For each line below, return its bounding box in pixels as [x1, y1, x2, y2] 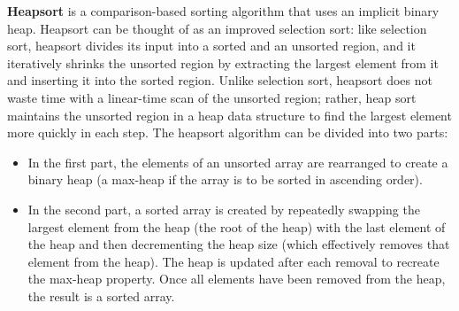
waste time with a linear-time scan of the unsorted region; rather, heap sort [7, 88, 417, 106]
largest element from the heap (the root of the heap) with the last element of [27, 217, 446, 236]
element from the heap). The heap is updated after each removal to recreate [27, 252, 440, 270]
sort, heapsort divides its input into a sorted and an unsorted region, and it [7, 36, 416, 55]
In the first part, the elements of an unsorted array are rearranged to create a [27, 152, 448, 171]
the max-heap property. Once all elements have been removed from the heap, [27, 269, 446, 288]
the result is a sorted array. [27, 286, 175, 305]
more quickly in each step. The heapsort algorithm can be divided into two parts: [7, 123, 448, 142]
